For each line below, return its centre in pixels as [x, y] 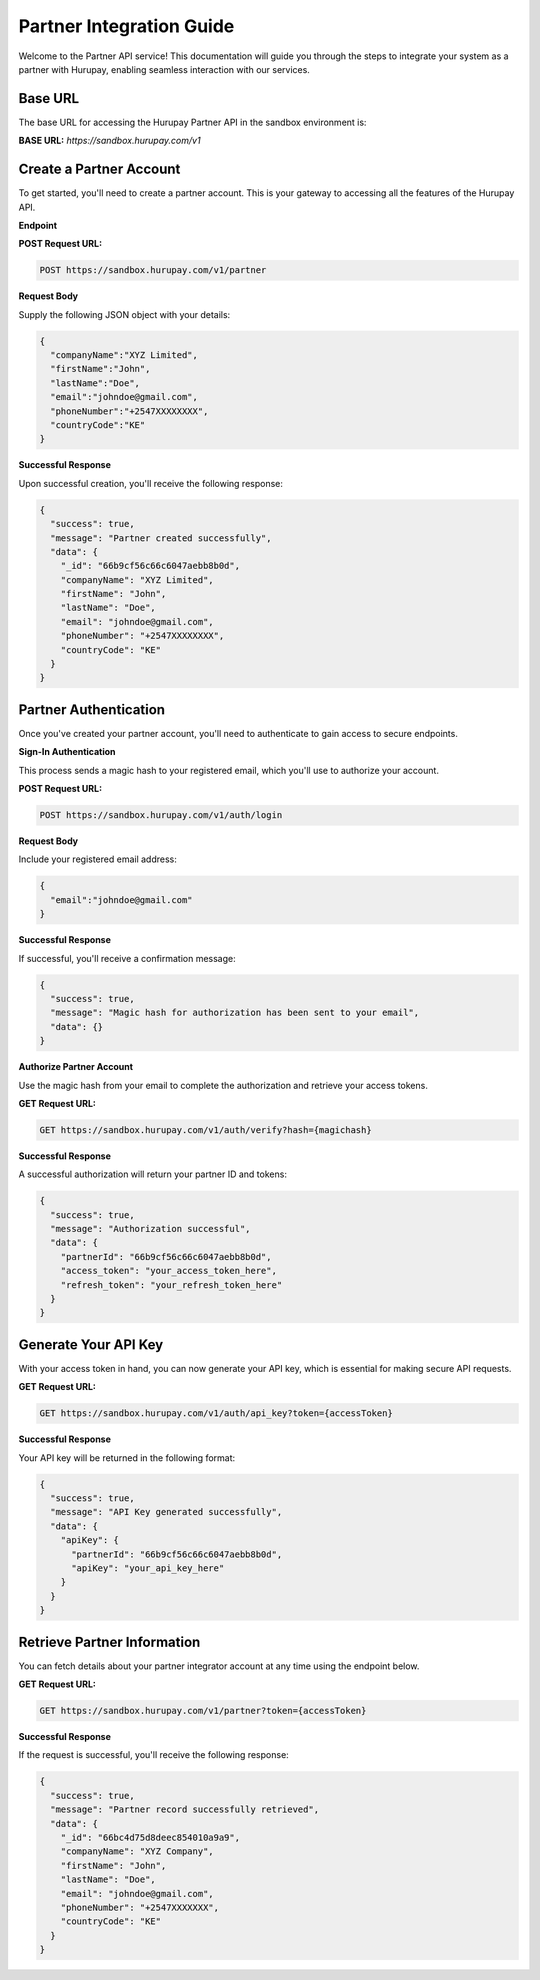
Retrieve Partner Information [109, 1641]
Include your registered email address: [97, 859]
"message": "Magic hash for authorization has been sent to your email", [235, 1013]
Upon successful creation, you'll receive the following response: [151, 483]
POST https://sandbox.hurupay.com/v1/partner [153, 270]
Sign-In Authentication [67, 752]
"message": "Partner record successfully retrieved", [185, 1809]
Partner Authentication [91, 709]
